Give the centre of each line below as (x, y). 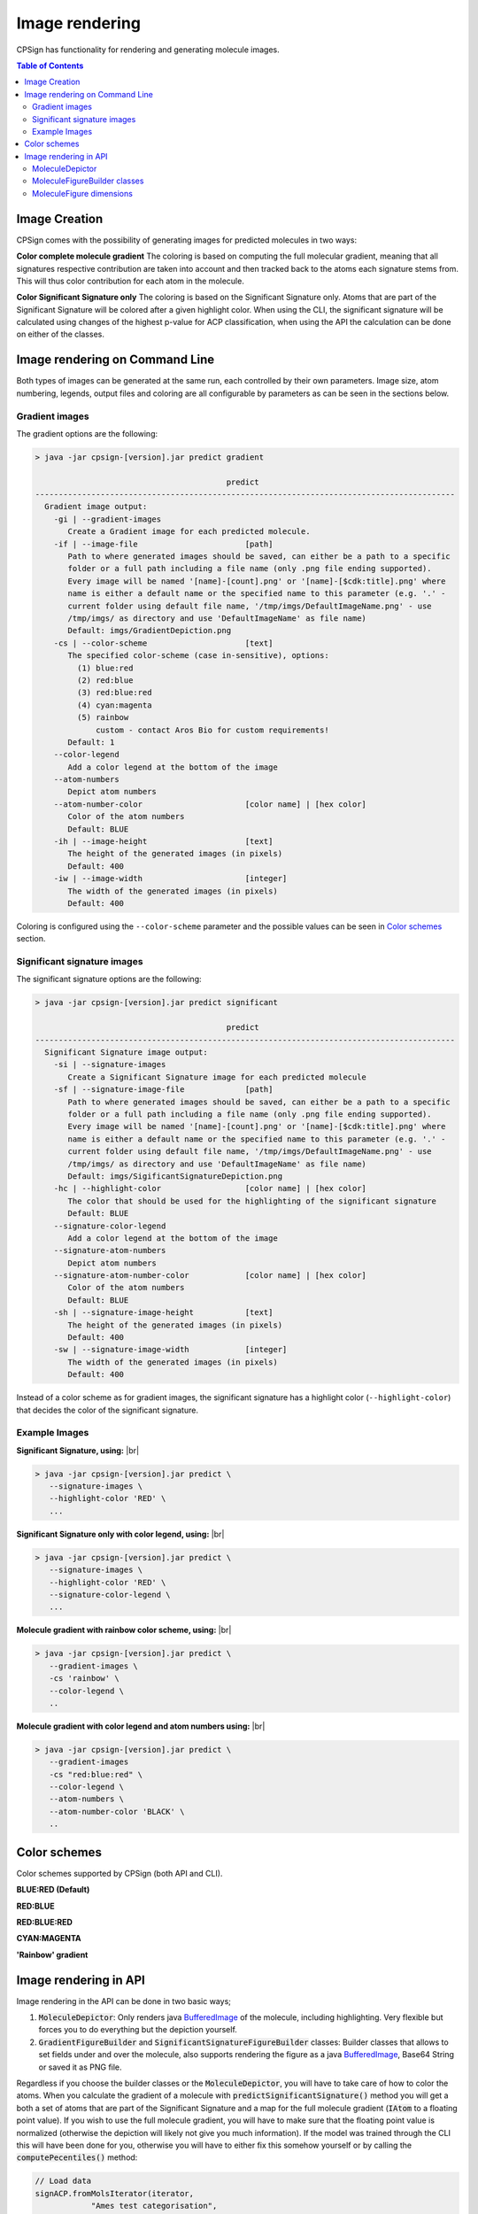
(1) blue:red (105, 668)
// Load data (63, 2181)
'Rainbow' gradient (52, 1955)
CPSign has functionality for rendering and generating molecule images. (148, 50)
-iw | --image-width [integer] (170, 879)
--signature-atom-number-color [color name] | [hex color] (210, 1276)
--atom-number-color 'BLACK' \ (117, 1811)
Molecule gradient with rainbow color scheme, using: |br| (124, 1630)
